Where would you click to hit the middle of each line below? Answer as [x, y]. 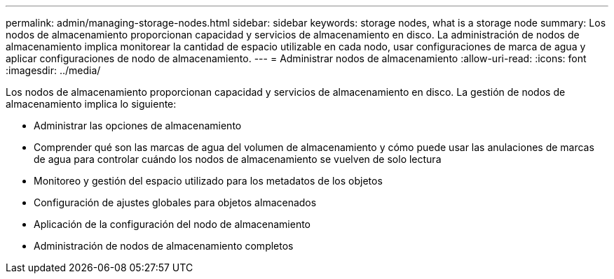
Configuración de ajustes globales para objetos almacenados [175, 202]
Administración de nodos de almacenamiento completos [164, 246]
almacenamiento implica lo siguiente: [91, 104]
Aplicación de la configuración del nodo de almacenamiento [172, 224]
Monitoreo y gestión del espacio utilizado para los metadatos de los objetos [208, 181]
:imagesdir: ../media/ [53, 70]
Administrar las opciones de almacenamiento [138, 126]
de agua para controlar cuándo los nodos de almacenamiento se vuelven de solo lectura [238, 159]
